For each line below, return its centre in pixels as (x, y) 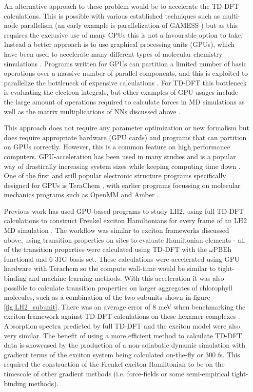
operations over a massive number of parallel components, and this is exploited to (126, 73)
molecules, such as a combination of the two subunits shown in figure (107, 297)
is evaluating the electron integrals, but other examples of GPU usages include (121, 92)
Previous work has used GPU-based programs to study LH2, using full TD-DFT (124, 211)
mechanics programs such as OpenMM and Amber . (81, 195)
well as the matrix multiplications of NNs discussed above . (92, 111)
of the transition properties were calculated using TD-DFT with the (106, 249)
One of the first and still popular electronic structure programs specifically (115, 175)
